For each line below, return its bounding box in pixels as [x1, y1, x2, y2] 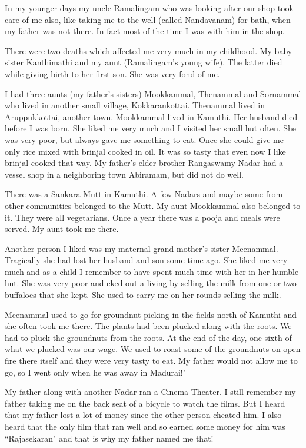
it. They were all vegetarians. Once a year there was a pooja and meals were [5, 211, 280, 223]
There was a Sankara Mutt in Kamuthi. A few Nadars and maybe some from [5, 188, 283, 200]
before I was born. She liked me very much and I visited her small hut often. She [5, 122, 297, 134]
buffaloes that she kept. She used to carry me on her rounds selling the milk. [5, 288, 281, 301]
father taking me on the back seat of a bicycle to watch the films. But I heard [5, 397, 285, 409]
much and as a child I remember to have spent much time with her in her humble [5, 265, 299, 277]
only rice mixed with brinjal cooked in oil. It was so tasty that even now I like [5, 145, 286, 157]
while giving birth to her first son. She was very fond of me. [5, 67, 220, 79]
